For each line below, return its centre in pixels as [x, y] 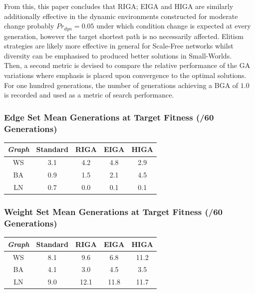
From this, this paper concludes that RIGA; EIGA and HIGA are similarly [119, 6]
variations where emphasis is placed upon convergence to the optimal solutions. [125, 75]
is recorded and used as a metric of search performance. [89, 95]
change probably [29, 26]
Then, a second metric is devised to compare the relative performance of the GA [127, 65]
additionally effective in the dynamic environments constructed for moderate [121, 16]
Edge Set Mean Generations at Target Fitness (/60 [109, 117]
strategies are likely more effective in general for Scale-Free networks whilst [119, 46]
